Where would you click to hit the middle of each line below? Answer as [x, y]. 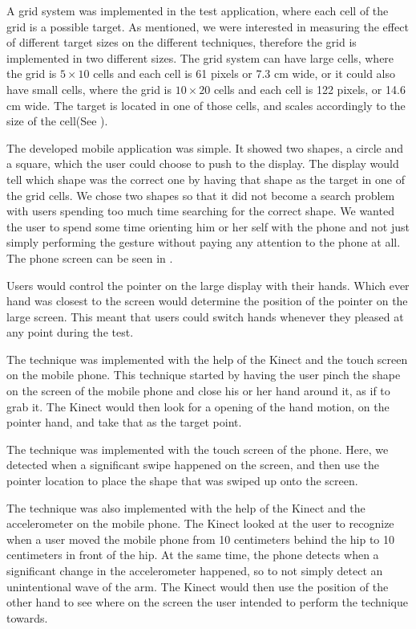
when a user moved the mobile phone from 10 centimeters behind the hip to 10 [201, 539]
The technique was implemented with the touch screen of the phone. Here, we [198, 449]
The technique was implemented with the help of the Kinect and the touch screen [207, 359]
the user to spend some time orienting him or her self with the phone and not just [208, 226]
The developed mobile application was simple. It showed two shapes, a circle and [205, 147]
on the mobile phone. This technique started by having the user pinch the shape [204, 375]
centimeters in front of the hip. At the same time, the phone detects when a [193, 555]
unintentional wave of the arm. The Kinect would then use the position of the [198, 586]
